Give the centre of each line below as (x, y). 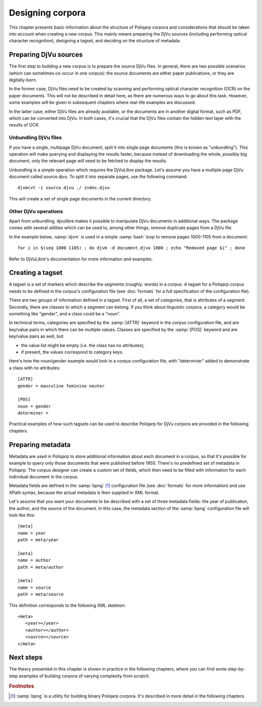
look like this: (22, 515)
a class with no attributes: (35, 368)
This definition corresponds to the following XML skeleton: (67, 605)
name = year (32, 533)
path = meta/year (38, 540)
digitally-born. (23, 80)
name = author (34, 560)
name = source (34, 587)
